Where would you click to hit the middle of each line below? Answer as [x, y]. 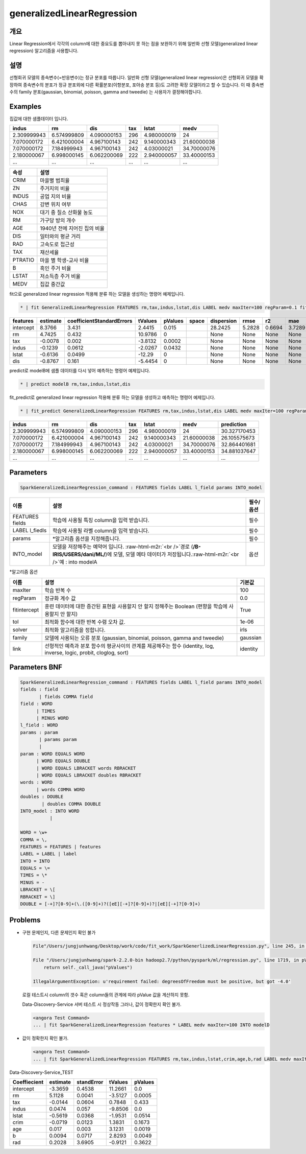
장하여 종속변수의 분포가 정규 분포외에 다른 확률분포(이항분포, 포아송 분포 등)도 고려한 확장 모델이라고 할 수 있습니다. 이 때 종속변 [137, 85]
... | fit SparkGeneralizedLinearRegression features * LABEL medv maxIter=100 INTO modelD [151, 1025]
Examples [25, 107]
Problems [25, 920]
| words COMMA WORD [61, 790]
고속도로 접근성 [57, 244]
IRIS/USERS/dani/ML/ [79, 554]
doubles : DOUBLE [42, 797]
